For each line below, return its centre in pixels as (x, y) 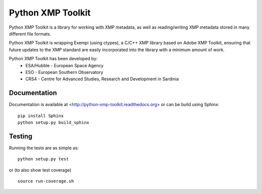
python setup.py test (43, 159)
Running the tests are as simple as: (44, 148)
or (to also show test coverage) (40, 170)
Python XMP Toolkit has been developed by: (53, 59)
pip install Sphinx (41, 116)
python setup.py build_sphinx (54, 122)
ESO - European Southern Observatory (65, 72)
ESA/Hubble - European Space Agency (65, 65)
